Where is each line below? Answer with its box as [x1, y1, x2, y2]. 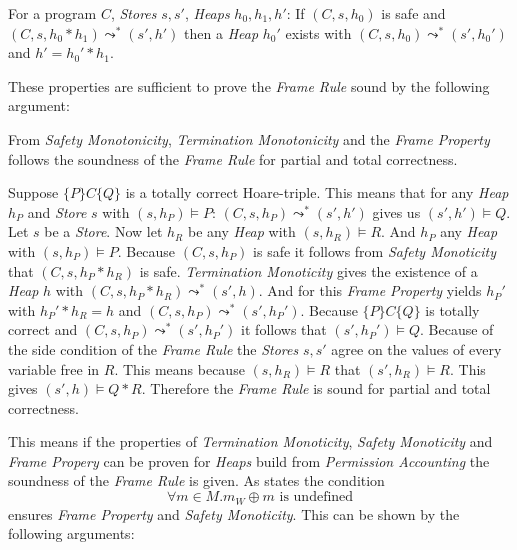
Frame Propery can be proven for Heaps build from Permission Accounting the [8, 450, 490, 471]
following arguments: [8, 523, 135, 544]
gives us [372, 201, 421, 222]
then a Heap [184, 22, 259, 43]
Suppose [8, 182, 59, 203]
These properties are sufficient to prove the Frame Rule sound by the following [8, 75, 490, 96]
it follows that [241, 319, 327, 340]
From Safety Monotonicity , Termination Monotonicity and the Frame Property [8, 128, 490, 149]
